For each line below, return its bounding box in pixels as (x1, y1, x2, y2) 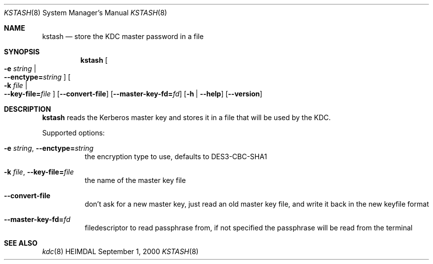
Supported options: (42, 129, 105, 137)
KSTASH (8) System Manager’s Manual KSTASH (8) (4, 8, 167, 17)
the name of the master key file (85, 176, 186, 184)
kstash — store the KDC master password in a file (42, 32, 204, 41)
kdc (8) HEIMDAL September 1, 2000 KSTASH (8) (42, 247, 199, 256)
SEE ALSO (4, 239, 38, 247)
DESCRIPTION (4, 105, 51, 113)
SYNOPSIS (4, 47, 40, 56)
